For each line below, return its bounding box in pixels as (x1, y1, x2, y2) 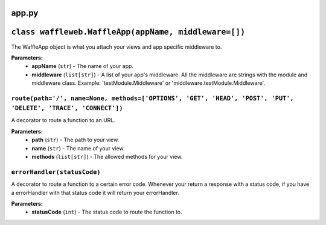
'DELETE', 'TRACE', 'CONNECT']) (11, 104, 123, 112)
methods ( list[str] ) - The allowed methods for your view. (31, 153, 183, 160)
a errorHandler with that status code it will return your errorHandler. (11, 189, 179, 196)
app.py (11, 8, 39, 18)
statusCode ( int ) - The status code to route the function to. (31, 208, 182, 216)
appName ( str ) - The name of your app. (31, 63, 134, 70)
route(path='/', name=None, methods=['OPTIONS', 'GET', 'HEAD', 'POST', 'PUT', (11, 94, 294, 102)
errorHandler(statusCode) (11, 168, 101, 176)
